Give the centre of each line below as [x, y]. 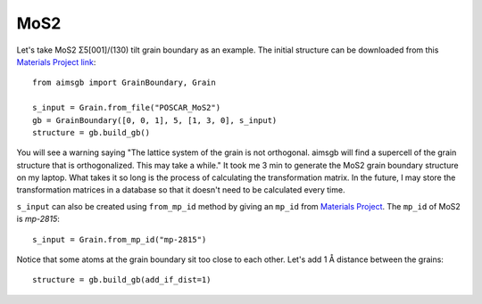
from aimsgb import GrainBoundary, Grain [124, 83]
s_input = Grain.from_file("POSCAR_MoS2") [127, 108]
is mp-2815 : [38, 219]
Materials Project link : [56, 62]
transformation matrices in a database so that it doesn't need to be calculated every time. [181, 190]
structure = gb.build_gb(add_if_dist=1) [122, 280]
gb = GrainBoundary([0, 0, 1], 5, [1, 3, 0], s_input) [155, 120]
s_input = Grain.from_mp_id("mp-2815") [120, 239]
